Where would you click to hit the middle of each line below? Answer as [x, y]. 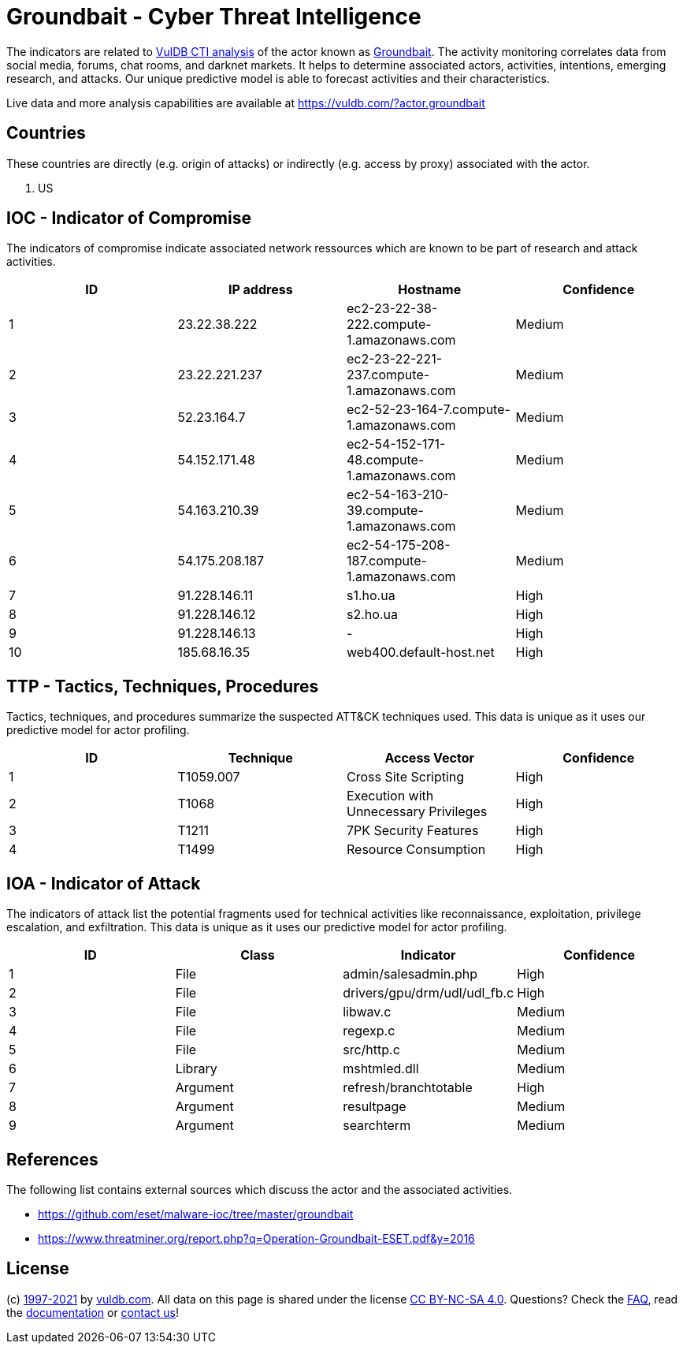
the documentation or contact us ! [93, 1312]
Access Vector [430, 758]
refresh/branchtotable [408, 1088]
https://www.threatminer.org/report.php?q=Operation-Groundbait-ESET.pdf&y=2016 [256, 1238]
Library [196, 1069]
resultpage [375, 1107]
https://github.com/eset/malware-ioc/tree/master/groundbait [196, 1214]
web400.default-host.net [421, 653]
